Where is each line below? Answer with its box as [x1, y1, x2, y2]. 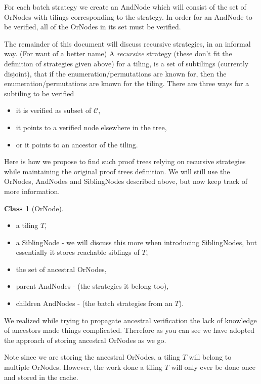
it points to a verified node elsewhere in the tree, [16, 122, 167, 132]
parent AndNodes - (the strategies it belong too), [16, 281, 169, 291]
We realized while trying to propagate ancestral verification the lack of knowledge [4, 315, 257, 325]
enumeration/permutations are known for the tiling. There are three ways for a [4, 78, 249, 89]
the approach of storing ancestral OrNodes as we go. [4, 334, 166, 345]
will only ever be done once [171, 362, 255, 372]
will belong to [189, 352, 232, 362]
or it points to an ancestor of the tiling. [16, 139, 138, 149]
